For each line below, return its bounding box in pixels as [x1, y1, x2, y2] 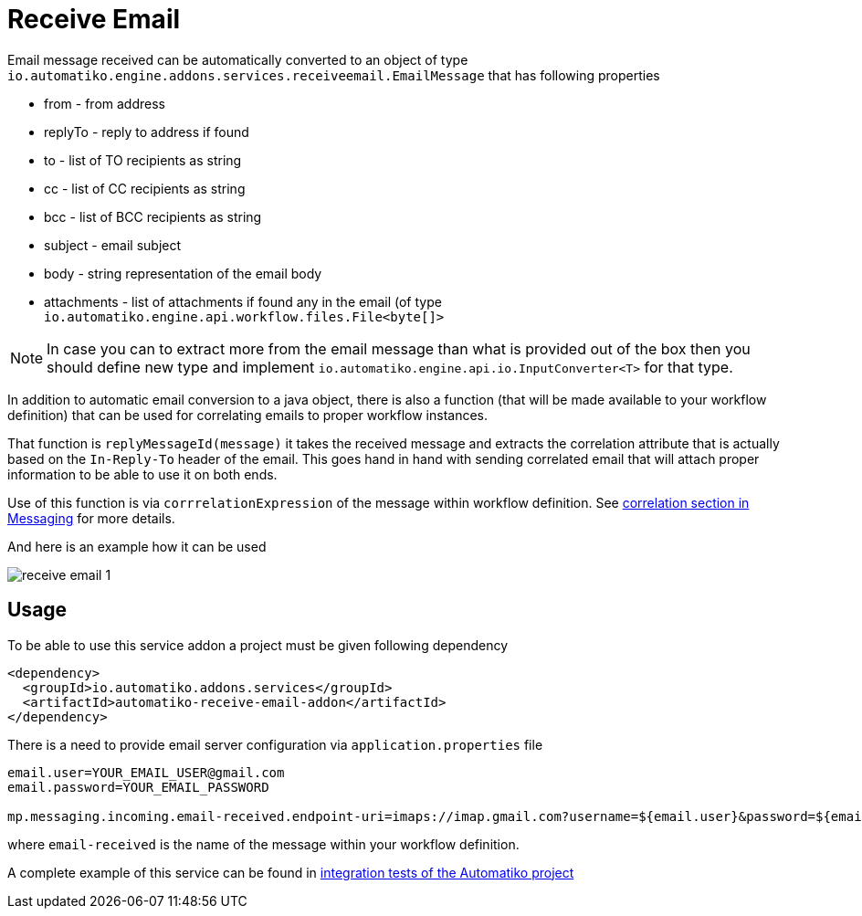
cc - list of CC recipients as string [44, 180, 246, 196]
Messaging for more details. [7, 510, 175, 526]
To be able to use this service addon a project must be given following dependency [7, 637, 509, 653]
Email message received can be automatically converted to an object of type [7, 51, 468, 68]
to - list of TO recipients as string [44, 152, 242, 168]
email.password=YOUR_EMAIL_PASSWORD [7, 779, 269, 795]
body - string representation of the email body [44, 265, 322, 281]
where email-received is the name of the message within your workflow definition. [7, 836, 520, 852]
